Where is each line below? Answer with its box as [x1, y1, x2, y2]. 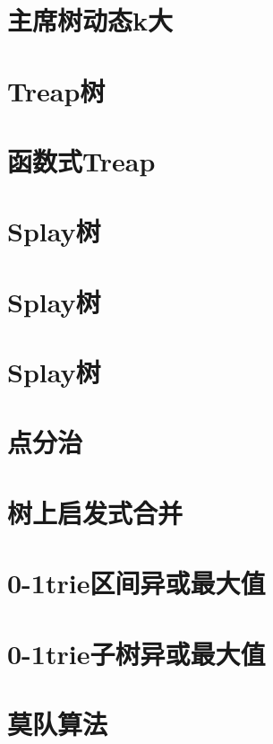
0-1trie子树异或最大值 [7, 635, 266, 671]
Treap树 [7, 72, 106, 109]
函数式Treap [7, 142, 156, 179]
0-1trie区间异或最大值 [7, 565, 266, 601]
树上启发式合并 [7, 494, 183, 530]
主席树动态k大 [7, 2, 173, 39]
